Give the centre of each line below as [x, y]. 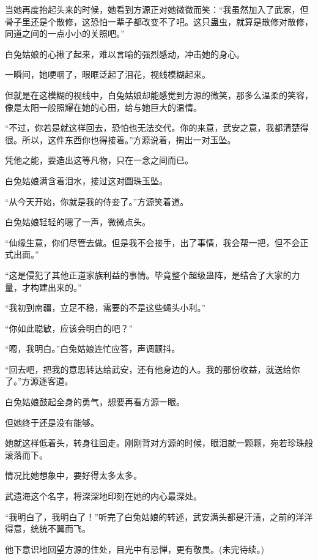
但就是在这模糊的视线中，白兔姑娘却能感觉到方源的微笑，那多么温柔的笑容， [159, 95]
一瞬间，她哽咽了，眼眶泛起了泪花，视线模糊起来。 [108, 74]
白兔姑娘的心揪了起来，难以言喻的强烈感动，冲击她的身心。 [125, 54]
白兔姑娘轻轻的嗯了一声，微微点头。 [78, 222]
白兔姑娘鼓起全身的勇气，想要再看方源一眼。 [95, 402]
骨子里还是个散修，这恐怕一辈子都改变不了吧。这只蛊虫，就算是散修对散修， [159, 21]
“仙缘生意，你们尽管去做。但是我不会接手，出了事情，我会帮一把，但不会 [153, 242]
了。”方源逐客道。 [39, 381]
